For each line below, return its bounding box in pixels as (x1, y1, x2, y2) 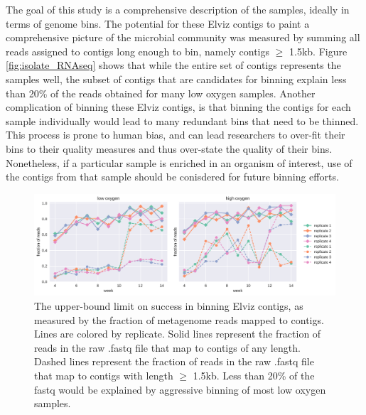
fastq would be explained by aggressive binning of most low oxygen (34, 382, 326, 397)
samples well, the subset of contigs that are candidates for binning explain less (6, 71, 347, 86)
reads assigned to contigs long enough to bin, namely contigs (6, 43, 270, 58)
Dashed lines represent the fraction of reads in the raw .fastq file (34, 354, 314, 369)
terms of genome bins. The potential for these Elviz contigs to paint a (6, 16, 310, 31)
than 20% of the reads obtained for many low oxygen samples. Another (6, 85, 316, 100)
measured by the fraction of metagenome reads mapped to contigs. (34, 312, 324, 327)
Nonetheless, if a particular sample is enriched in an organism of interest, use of (6, 155, 352, 170)
